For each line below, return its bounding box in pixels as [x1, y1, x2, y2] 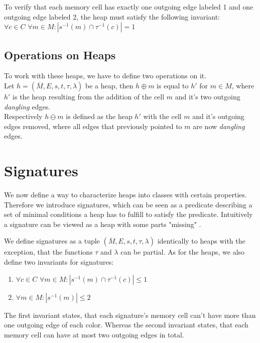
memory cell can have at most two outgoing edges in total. [4, 329, 184, 339]
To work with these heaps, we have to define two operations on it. [4, 70, 207, 81]
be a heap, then [85, 80, 134, 90]
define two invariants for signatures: [4, 257, 114, 267]
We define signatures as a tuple [4, 236, 100, 246]
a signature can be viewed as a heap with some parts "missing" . [4, 218, 201, 229]
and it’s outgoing [192, 111, 244, 122]
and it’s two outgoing [175, 91, 240, 101]
